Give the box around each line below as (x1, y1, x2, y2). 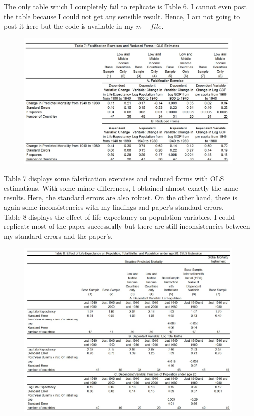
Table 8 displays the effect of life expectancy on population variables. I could (4, 211, 235, 222)
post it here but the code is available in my (4, 21, 134, 31)
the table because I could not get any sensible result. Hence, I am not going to (4, 11, 240, 21)
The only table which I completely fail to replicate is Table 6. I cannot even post (4, 1, 247, 11)
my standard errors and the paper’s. (4, 231, 113, 241)
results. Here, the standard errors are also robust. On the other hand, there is (4, 192, 237, 202)
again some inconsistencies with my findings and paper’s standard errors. (4, 202, 224, 212)
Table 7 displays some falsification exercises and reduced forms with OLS (4, 173, 224, 183)
